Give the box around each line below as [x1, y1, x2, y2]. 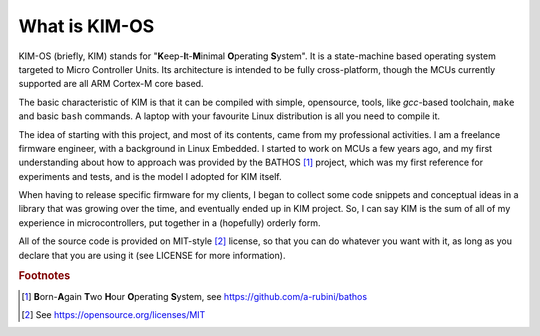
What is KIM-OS [18, 15, 155, 37]
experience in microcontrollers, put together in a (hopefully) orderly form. [18, 216, 321, 229]
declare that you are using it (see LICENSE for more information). [18, 249, 286, 261]
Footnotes [18, 269, 71, 283]
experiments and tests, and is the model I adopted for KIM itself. [18, 170, 282, 182]
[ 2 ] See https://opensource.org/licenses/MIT [21, 309, 206, 321]
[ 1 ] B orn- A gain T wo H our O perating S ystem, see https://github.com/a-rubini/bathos [21, 290, 368, 302]
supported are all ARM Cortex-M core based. [18, 78, 204, 90]
